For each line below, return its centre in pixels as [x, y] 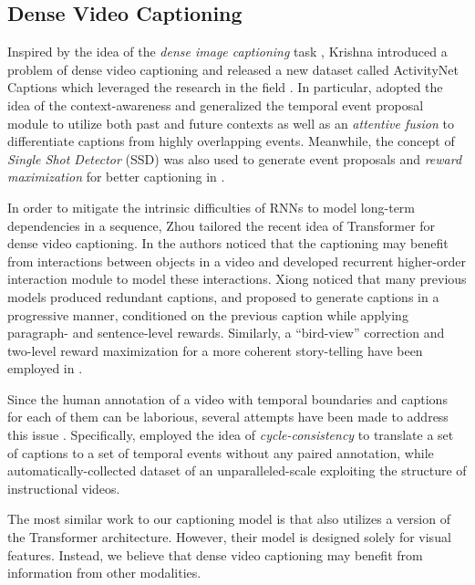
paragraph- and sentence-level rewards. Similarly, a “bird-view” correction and [226, 333]
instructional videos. [64, 488]
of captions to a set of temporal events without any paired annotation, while [221, 452]
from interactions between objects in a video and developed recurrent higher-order [237, 261]
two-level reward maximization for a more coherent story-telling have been [215, 350]
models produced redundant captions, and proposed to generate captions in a [223, 296]
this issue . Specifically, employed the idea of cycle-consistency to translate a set [231, 435]
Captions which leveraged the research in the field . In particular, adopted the [225, 87]
